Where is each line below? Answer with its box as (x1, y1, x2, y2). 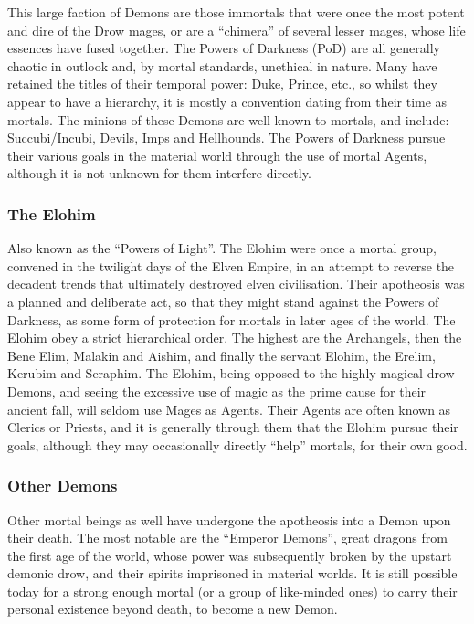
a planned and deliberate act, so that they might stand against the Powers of (7, 291, 439, 311)
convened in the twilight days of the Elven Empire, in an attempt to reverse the (7, 256, 455, 275)
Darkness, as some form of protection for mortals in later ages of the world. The (7, 310, 456, 329)
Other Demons (7, 474, 118, 497)
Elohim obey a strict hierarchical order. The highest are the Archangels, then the (7, 328, 462, 347)
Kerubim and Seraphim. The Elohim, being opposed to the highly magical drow (7, 364, 455, 383)
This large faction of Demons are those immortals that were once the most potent (7, 3, 465, 21)
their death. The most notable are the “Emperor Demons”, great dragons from (7, 528, 448, 547)
